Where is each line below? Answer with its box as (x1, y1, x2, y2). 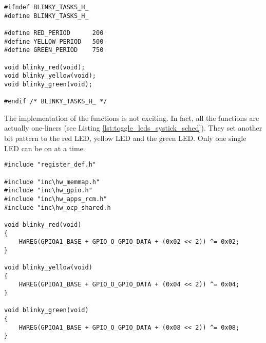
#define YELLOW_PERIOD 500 (4, 38, 104, 45)
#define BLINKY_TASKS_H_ (4, 12, 89, 20)
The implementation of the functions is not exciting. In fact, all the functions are (4, 112, 259, 123)
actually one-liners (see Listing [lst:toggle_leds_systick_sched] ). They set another (4, 122, 262, 133)
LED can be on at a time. (4, 142, 85, 153)
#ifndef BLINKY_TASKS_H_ (4, 4, 89, 11)
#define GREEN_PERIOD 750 (4, 46, 104, 54)
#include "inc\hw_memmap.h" (4, 178, 100, 186)
